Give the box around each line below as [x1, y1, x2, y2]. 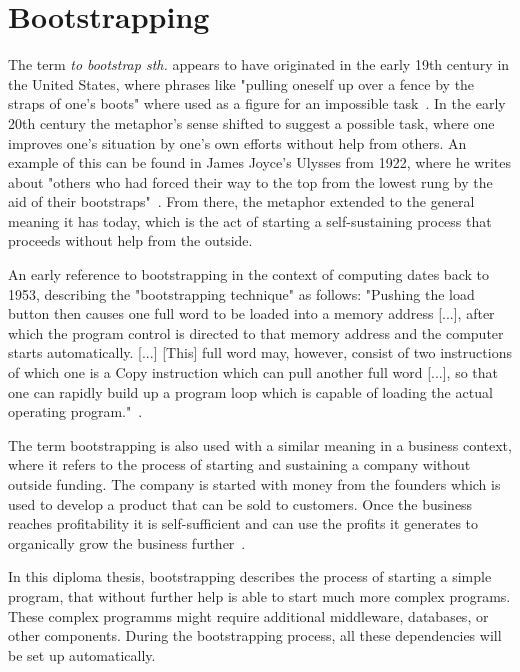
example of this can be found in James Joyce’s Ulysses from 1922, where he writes [8, 152, 512, 173]
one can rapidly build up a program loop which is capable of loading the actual [8, 381, 493, 402]
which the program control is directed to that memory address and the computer [8, 322, 504, 343]
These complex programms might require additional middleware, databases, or [8, 605, 489, 626]
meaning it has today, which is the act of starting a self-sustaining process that [8, 210, 492, 231]
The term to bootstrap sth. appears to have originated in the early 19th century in [8, 54, 510, 75]
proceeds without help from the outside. [8, 230, 253, 251]
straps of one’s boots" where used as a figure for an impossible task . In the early [8, 93, 506, 114]
